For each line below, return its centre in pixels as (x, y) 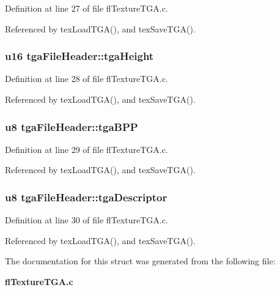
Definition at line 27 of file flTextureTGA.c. (87, 8)
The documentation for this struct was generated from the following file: (140, 261)
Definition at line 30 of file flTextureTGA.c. (87, 220)
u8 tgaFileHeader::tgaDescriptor (86, 197)
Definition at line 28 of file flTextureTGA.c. (87, 79)
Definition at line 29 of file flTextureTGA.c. (87, 149)
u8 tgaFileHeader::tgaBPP (72, 126)
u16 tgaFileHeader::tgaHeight (79, 56)
